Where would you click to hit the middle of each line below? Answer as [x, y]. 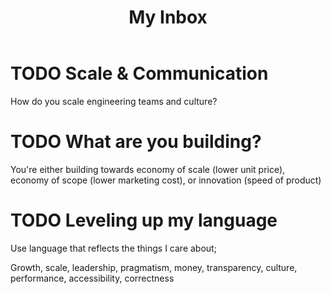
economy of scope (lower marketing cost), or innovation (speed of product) [166, 180]
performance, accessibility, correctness [92, 278]
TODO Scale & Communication [139, 73]
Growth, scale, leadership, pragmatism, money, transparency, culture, [154, 267]
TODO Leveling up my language [144, 220]
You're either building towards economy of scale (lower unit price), [148, 169]
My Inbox [168, 17]
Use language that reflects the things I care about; [113, 248]
